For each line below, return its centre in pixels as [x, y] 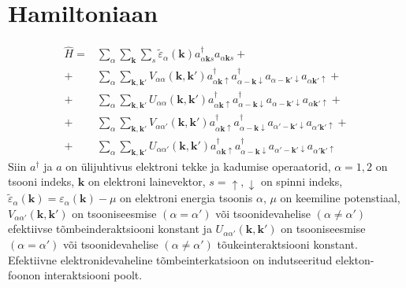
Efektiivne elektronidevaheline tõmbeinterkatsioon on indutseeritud [170, 259]
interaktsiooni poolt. [93, 275]
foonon [24, 275]
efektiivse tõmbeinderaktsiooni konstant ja [110, 229]
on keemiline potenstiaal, [340, 198]
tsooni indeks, [41, 181]
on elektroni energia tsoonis [186, 198]
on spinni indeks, [302, 181]
